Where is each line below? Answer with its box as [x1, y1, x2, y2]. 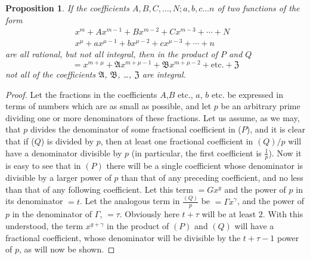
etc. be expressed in [211, 88, 283, 100]
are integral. [142, 68, 186, 81]
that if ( [5, 135, 35, 147]
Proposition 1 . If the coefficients [5, 2, 129, 14]
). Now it [268, 146, 302, 159]
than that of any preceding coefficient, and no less [121, 171, 303, 184]
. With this [262, 208, 303, 220]
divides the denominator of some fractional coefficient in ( [30, 123, 241, 135]
